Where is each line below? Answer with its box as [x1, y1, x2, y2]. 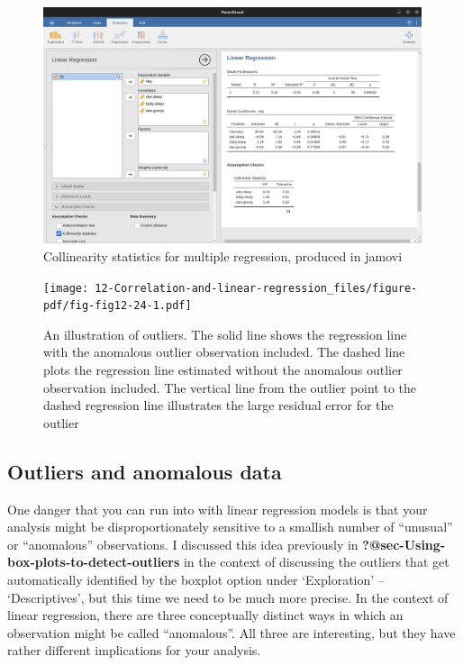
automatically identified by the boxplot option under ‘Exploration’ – [7, 569, 385, 588]
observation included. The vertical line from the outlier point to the [43, 378, 417, 396]
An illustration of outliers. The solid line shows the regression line [43, 324, 407, 343]
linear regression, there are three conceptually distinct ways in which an [7, 606, 404, 624]
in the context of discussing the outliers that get [183, 552, 449, 571]
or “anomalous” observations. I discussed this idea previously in [7, 534, 359, 553]
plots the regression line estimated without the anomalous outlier [43, 360, 403, 379]
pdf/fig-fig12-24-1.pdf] [43, 299, 192, 313]
